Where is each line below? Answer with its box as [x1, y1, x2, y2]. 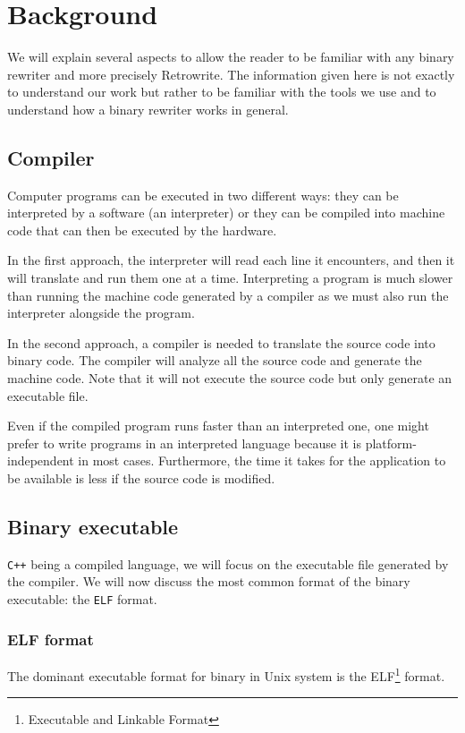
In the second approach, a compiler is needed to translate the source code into [7, 333, 435, 352]
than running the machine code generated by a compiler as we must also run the [7, 286, 449, 304]
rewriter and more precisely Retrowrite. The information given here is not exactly [7, 64, 455, 83]
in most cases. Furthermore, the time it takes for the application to [78, 451, 446, 470]
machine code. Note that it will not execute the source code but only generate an [7, 369, 452, 388]
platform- [365, 433, 417, 452]
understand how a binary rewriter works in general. [7, 99, 289, 118]
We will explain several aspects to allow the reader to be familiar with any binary [7, 47, 454, 66]
